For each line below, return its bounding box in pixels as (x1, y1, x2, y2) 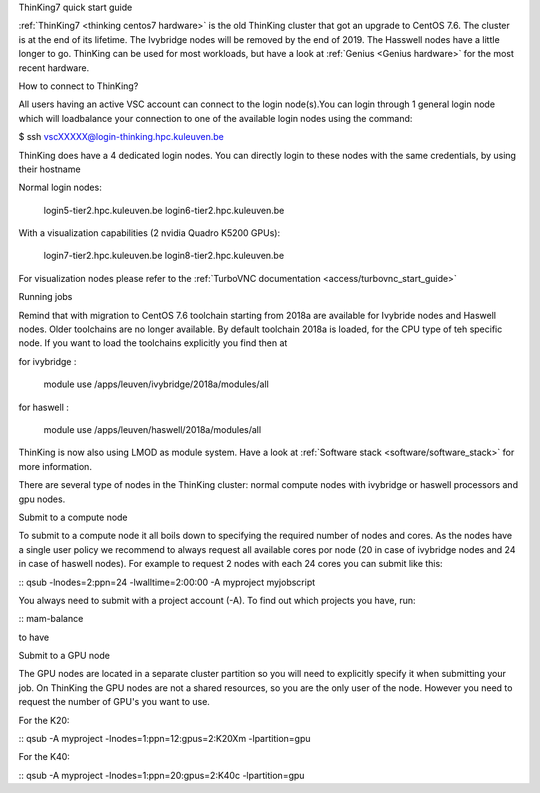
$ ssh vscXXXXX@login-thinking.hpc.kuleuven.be (18, 131, 225, 143)
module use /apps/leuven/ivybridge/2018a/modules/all (43, 378, 269, 390)
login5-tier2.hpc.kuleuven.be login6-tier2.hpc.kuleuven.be (43, 204, 285, 216)
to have (18, 631, 50, 643)
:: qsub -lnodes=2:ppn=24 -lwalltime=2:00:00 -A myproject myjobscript (18, 576, 316, 588)
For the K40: (18, 751, 70, 763)
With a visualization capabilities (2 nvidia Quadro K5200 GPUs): (18, 227, 280, 239)
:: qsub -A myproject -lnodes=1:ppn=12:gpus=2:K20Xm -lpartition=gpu (18, 733, 311, 745)
